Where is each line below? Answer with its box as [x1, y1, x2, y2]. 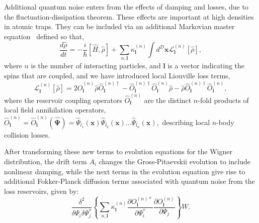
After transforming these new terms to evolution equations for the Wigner [4, 146, 232, 157]
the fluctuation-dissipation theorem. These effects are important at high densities [4, 11, 254, 22]
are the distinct [144, 94, 192, 105]
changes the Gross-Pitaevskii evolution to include [99, 156, 250, 166]
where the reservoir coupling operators [4, 94, 122, 105]
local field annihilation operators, [4, 104, 106, 115]
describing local [162, 117, 210, 127]
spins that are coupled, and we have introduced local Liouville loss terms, [4, 70, 230, 80]
